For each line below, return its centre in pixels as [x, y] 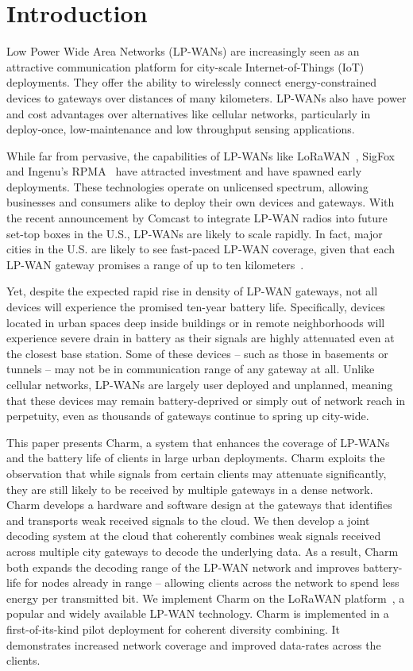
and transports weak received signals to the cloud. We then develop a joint [188, 520]
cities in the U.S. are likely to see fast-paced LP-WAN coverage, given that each [201, 249]
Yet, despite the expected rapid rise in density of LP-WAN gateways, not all [192, 291]
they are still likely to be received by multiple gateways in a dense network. [190, 489]
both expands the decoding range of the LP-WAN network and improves [183, 567]
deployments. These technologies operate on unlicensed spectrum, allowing [187, 186]
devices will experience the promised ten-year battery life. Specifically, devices [196, 307]
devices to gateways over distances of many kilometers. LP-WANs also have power [206, 97]
